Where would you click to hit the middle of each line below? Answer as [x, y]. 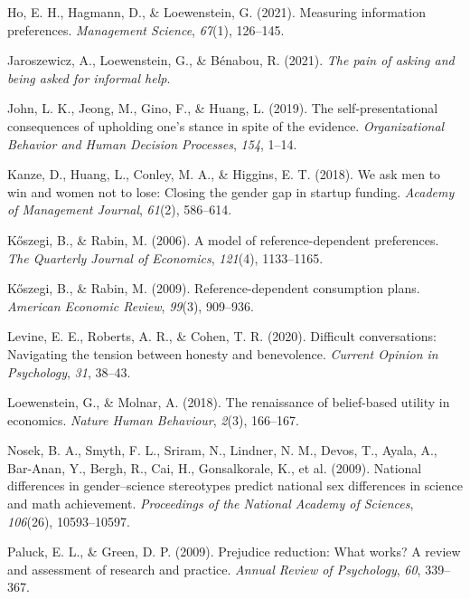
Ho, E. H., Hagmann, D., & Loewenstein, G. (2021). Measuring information [216, 12]
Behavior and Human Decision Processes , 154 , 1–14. [152, 143]
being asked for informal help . [89, 77]
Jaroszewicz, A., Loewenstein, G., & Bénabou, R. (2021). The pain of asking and [231, 60]
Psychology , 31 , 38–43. [69, 371]
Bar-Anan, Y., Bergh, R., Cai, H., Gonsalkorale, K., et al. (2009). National [215, 467]
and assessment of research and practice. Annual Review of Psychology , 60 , [214, 569]
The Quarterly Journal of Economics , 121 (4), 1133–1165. [165, 257]
